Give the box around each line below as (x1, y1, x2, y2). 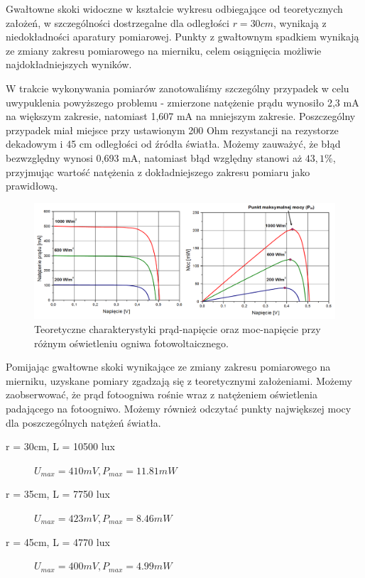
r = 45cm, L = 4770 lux (6, 534, 110, 549)
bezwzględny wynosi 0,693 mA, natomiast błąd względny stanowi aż (6, 150, 303, 165)
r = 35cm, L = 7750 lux (6, 486, 110, 501)
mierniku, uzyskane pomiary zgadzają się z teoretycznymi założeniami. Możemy (6, 373, 352, 388)
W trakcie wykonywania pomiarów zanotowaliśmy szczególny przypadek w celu (6, 80, 349, 95)
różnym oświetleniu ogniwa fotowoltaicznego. (34, 335, 229, 350)
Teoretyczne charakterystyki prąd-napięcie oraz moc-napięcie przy (34, 322, 321, 337)
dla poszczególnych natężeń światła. (6, 415, 161, 430)
